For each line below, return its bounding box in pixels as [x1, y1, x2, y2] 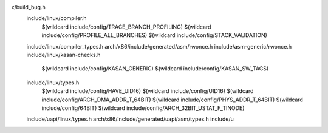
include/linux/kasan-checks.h [26, 51, 101, 58]
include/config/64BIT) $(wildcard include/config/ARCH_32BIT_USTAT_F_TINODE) [41, 104, 245, 112]
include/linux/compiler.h [26, 15, 87, 22]
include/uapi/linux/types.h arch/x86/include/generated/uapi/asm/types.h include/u [26, 115, 234, 123]
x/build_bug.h [11, 4, 46, 10]
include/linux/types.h [26, 79, 80, 86]
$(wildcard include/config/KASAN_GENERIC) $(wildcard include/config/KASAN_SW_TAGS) [41, 65, 269, 72]
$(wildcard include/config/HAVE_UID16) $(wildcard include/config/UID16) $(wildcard [41, 87, 254, 95]
